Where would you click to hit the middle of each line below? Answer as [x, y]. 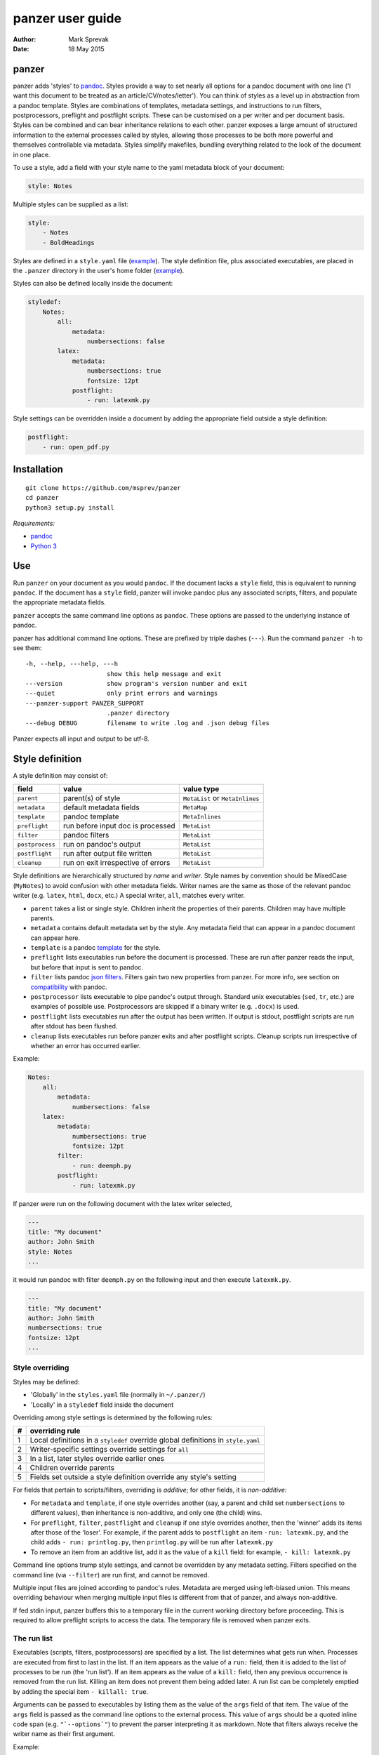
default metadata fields [101, 807]
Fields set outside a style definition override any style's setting [133, 1477]
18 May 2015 [86, 48]
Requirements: [34, 523]
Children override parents [72, 1468]
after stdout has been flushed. [74, 1026]
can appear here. [55, 938]
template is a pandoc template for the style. [95, 948]
